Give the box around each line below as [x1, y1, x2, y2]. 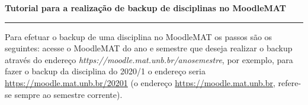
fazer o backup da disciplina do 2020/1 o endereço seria [5, 65, 206, 77]
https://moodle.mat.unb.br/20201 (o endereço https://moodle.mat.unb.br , [5, 76, 275, 88]
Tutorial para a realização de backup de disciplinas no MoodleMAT [5, 2, 286, 14]
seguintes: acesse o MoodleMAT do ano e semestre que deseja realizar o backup [5, 42, 293, 54]
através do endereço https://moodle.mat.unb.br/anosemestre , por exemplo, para [5, 53, 293, 65]
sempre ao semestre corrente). [14, 88, 123, 100]
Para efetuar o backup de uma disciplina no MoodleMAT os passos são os [5, 30, 272, 42]
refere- [278, 76, 301, 88]
